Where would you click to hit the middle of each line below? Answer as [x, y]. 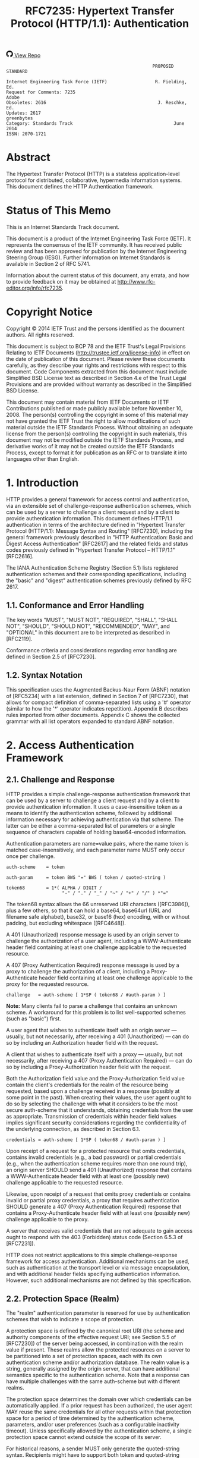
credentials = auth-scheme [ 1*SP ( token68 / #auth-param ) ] [86, 1140]
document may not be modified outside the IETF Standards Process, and [95, 440]
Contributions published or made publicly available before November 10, [94, 408]
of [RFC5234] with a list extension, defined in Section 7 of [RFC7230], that [97, 696]
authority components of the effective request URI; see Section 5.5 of [91, 1337]
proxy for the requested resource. [48, 984]
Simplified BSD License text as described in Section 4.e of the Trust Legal [96, 378]
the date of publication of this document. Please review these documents [96, 359]
